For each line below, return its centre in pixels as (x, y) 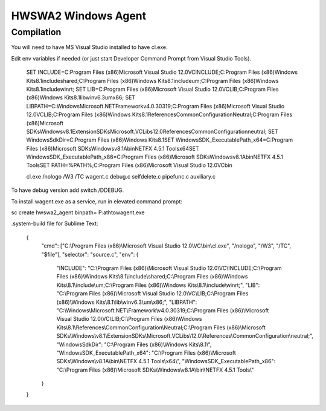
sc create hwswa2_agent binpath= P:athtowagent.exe (78, 212)
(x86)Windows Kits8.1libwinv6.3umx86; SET (81, 97)
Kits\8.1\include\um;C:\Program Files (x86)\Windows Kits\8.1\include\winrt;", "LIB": (158, 285)
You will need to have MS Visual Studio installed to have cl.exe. (89, 47)
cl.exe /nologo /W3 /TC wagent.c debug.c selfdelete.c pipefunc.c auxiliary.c (121, 176)
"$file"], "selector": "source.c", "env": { (90, 254)
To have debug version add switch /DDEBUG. (67, 190)
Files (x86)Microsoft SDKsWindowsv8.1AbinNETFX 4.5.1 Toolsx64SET (113, 148)
